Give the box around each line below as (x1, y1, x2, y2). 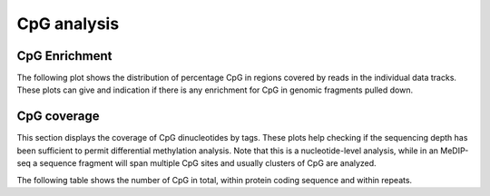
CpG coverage (16, 109, 100, 124)
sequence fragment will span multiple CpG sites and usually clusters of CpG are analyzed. (39, 158, 377, 169)
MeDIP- (440, 145, 469, 156)
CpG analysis (16, 14, 120, 34)
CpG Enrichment (16, 48, 113, 64)
